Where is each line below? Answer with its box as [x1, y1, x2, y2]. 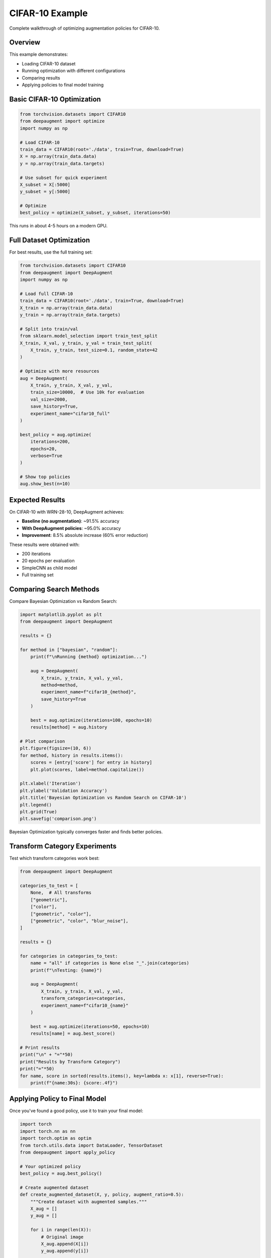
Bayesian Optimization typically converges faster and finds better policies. [9, 829, 163, 835]
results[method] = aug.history [30, 725, 107, 730]
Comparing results [22, 74, 60, 81]
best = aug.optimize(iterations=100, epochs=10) [30, 717, 153, 723]
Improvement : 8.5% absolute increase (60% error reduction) [22, 532, 148, 538]
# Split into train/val [20, 326, 79, 332]
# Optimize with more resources [20, 368, 100, 374]
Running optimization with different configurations [22, 68, 125, 74]
